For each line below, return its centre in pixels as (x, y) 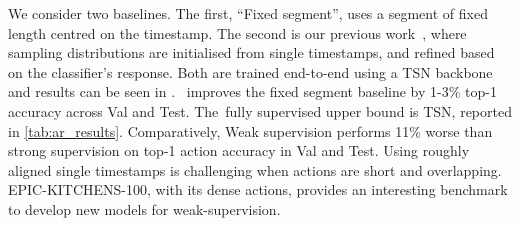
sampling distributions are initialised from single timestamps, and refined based (251, 52)
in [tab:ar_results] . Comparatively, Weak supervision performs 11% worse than (250, 130)
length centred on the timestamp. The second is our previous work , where (237, 32)
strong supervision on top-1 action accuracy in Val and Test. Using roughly (239, 150)
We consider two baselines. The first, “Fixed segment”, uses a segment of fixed (248, 13)
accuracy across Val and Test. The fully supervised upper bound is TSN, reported (260, 110)
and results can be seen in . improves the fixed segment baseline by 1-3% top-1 (252, 91)
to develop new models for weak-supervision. (144, 208)
